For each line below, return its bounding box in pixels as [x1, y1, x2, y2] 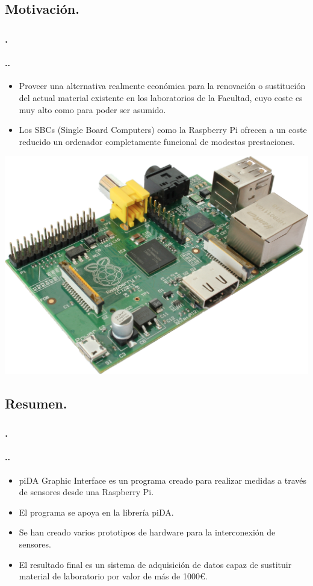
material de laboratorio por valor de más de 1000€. [19, 570, 208, 582]
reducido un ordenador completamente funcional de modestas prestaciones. [19, 135, 295, 147]
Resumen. [5, 393, 67, 412]
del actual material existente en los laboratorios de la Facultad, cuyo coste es [19, 91, 303, 104]
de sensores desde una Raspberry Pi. [19, 486, 154, 498]
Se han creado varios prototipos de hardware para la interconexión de [19, 526, 276, 538]
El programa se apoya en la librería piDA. [19, 505, 174, 518]
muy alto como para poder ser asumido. [19, 103, 166, 116]
